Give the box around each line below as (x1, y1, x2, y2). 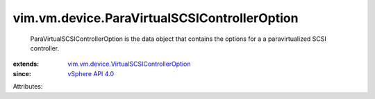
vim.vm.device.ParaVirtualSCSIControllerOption (12, 10, 299, 26)
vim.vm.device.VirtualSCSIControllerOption (67, 60, 191, 69)
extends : (12, 60, 40, 69)
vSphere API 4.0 (67, 69, 115, 78)
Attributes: (12, 82, 43, 91)
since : (12, 69, 31, 78)
